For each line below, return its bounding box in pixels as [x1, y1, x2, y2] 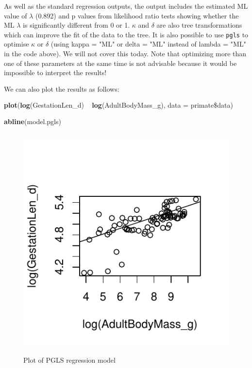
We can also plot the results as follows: [4, 83, 119, 94]
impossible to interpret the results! [4, 67, 107, 78]
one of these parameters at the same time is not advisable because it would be [4, 58, 237, 68]
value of [4, 10, 27, 20]
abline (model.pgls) [4, 116, 61, 126]
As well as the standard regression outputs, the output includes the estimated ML [4, 1, 248, 11]
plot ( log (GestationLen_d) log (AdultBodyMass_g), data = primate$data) [4, 100, 233, 110]
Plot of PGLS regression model [23, 354, 116, 365]
